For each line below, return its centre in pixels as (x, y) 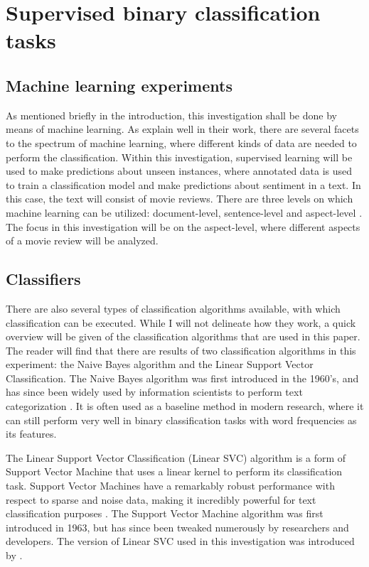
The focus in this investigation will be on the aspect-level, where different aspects (183, 226)
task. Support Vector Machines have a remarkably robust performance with (170, 486)
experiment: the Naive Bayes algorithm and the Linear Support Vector (160, 364)
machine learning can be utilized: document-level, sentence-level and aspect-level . (184, 212)
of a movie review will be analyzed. (82, 241)
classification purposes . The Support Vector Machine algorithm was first (165, 513)
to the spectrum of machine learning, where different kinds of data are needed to (181, 142)
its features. (31, 434)
